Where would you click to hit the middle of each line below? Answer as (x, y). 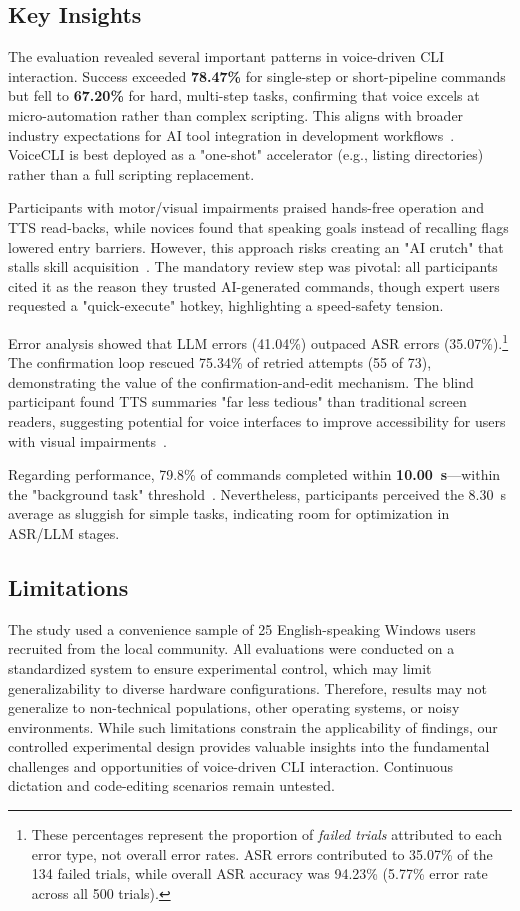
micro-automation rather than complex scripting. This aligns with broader (236, 114)
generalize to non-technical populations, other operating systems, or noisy (234, 707)
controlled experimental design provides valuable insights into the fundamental (249, 746)
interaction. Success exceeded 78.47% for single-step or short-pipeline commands (257, 75)
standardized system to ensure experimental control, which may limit (220, 667)
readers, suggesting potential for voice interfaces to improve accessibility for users (257, 420)
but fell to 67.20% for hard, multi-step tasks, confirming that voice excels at (244, 95)
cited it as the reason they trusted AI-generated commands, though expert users (254, 285)
